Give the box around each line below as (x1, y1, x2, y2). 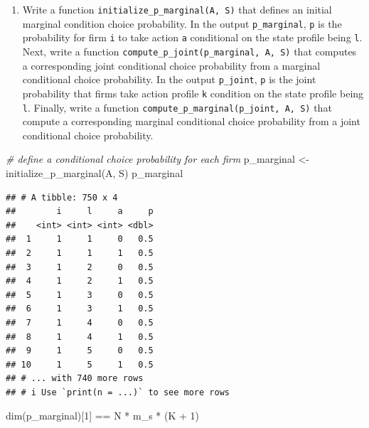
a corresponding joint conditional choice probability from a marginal (22, 58, 321, 73)
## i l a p (6, 206, 154, 217)
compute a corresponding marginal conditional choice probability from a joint (22, 114, 360, 129)
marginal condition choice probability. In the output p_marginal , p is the (22, 16, 342, 31)
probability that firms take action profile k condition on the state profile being (22, 85, 364, 100)
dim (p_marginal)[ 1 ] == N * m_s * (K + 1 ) (6, 408, 200, 423)
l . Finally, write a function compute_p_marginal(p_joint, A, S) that (22, 100, 332, 114)
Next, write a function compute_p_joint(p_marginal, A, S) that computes (22, 43, 357, 58)
